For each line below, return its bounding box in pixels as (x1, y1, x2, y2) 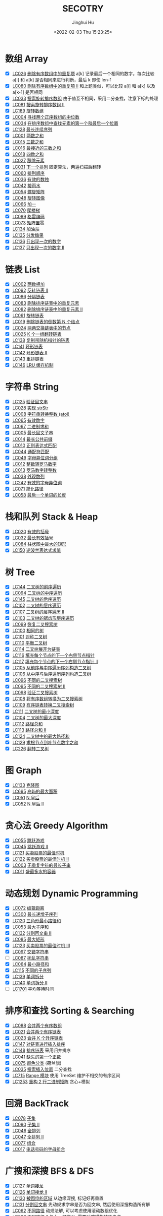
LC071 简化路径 (12, 486, 43, 492)
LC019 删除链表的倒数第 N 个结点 (12, 319, 80, 324)
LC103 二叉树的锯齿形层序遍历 (12, 615, 74, 621)
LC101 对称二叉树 (12, 634, 47, 640)
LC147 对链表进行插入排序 (12, 1041, 66, 1047)
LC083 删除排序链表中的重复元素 (12, 300, 80, 306)
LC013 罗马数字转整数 (12, 467, 57, 473)
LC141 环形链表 (12, 343, 43, 349)
